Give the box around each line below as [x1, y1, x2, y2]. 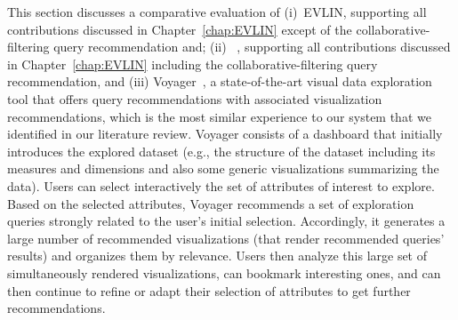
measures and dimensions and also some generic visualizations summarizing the [7, 159, 439, 178]
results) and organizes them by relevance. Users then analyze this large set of [7, 246, 428, 265]
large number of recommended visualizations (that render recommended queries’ [7, 228, 445, 247]
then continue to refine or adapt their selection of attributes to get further [7, 281, 411, 300]
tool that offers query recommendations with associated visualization [7, 89, 382, 108]
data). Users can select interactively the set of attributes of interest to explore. [7, 176, 435, 195]
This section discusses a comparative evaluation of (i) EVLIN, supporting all [7, 3, 427, 20]
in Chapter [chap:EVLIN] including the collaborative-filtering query [7, 54, 378, 73]
